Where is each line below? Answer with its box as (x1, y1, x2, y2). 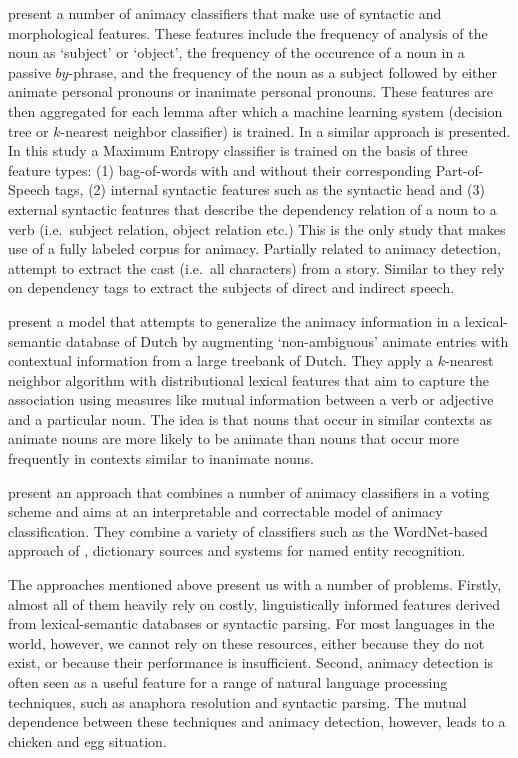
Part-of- (435, 159, 484, 180)
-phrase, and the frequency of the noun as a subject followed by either (68, 61, 498, 82)
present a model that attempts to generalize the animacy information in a (8, 310, 461, 331)
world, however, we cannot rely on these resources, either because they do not (8, 632, 485, 653)
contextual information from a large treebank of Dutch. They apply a (8, 350, 434, 371)
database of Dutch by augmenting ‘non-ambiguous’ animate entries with (66, 330, 509, 351)
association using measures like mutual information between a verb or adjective (8, 389, 494, 410)
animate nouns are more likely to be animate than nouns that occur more (8, 428, 460, 449)
